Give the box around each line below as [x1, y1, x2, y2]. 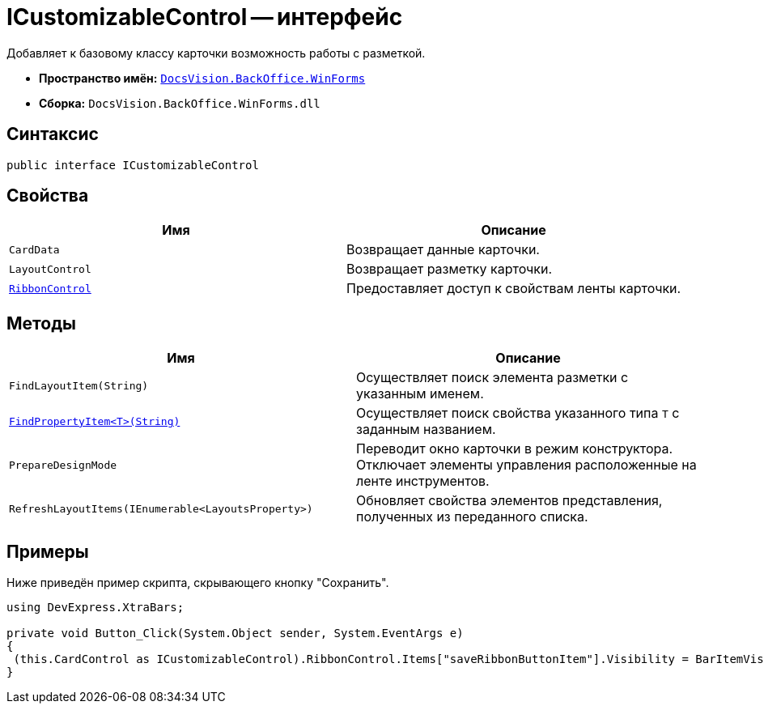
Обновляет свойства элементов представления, [356, 492, 663, 509]
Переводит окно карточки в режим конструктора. [356, 440, 673, 457]
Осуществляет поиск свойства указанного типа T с [356, 405, 680, 422]
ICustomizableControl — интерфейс [6, 3, 403, 31]
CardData [9, 243, 60, 256]
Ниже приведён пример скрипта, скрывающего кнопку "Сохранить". [6, 576, 389, 590]
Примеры [6, 541, 89, 562]
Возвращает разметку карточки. [346, 261, 553, 278]
